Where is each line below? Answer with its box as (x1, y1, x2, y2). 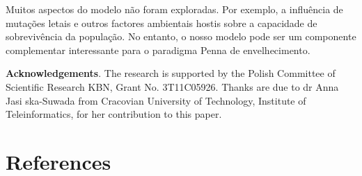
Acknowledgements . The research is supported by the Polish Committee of (6, 66, 336, 80)
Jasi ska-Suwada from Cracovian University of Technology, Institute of (6, 93, 306, 107)
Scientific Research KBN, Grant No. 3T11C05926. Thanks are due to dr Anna (6, 79, 339, 94)
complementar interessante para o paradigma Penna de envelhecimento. (6, 42, 310, 57)
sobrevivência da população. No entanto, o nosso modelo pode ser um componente (6, 29, 356, 44)
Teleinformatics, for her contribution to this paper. (6, 107, 222, 121)
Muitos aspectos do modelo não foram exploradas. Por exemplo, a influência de (6, 2, 343, 16)
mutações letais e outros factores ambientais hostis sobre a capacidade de (6, 15, 317, 30)
